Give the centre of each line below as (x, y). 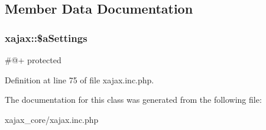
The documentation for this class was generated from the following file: (133, 100)
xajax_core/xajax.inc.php (52, 119)
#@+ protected (33, 60)
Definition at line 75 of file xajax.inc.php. (80, 79)
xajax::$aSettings (46, 38)
